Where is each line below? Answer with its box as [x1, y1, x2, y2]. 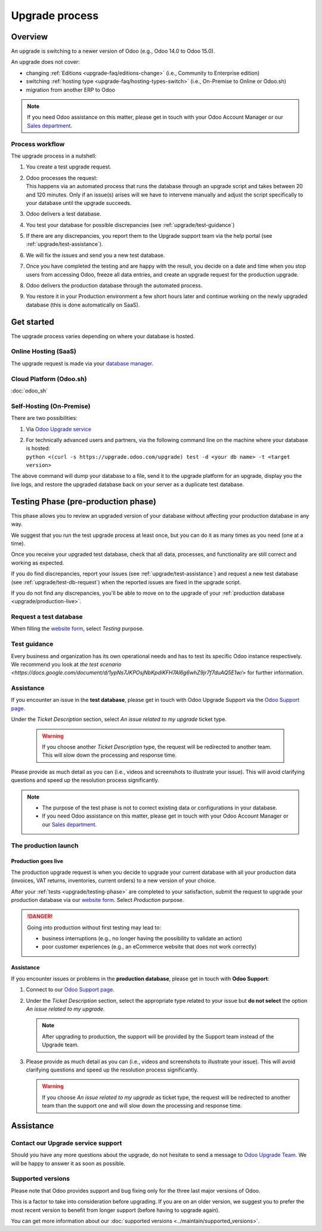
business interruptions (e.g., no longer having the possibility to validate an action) [42, 935, 243, 942]
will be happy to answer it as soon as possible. [11, 1159, 125, 1167]
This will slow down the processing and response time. [42, 751, 177, 759]
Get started [11, 317, 54, 327]
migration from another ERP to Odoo [26, 86, 116, 93]
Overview [11, 32, 48, 42]
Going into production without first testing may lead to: [27, 923, 161, 931]
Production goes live [11, 858, 64, 865]
